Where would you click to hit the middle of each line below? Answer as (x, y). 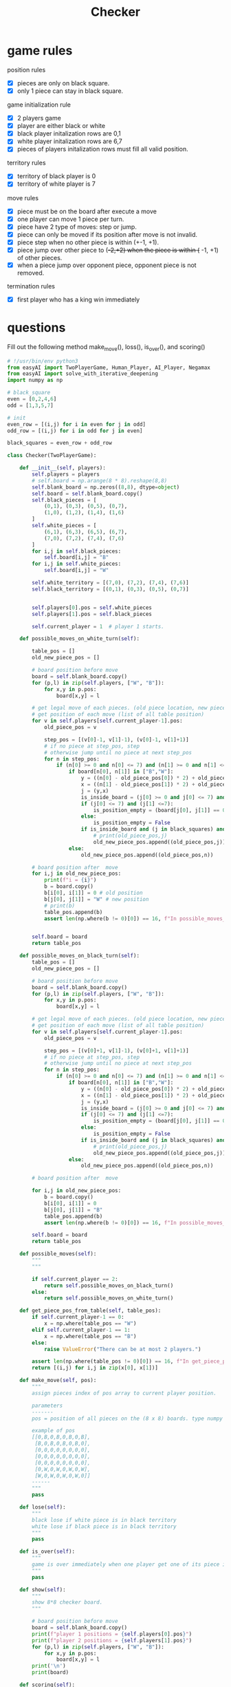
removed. (31, 273)
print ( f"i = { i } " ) (70, 880)
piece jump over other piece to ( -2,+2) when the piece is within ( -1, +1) (118, 250)
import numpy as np (35, 380)
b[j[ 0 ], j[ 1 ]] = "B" (73, 1210)
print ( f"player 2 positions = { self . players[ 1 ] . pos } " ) (112, 1640)
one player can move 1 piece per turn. (70, 219)
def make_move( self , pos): (58, 1381)
